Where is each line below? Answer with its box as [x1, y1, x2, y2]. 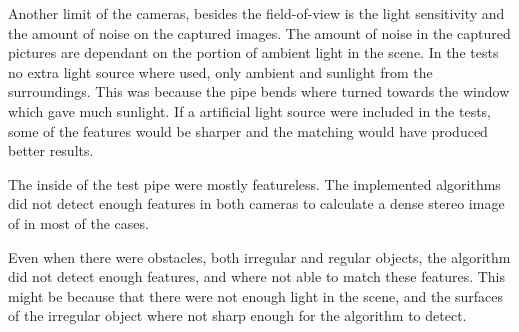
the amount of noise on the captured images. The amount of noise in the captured [8, 22, 511, 43]
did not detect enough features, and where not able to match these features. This [8, 266, 506, 287]
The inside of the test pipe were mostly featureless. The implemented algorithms [8, 173, 501, 194]
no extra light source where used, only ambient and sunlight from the [8, 61, 433, 82]
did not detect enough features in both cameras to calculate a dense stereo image [8, 193, 505, 214]
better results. [8, 140, 94, 161]
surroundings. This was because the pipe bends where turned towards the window [8, 81, 510, 102]
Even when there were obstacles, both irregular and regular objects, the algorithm [8, 246, 511, 267]
